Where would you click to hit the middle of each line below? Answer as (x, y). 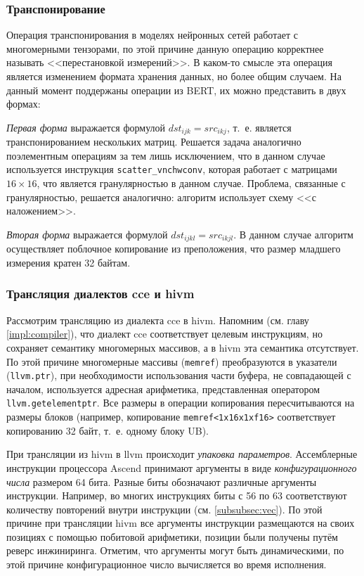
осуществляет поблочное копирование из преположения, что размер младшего (174, 249)
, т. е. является (259, 127)
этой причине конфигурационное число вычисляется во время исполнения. (167, 564)
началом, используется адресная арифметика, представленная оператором (163, 389)
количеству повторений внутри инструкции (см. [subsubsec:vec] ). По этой (164, 509)
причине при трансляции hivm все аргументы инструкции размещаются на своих (181, 523)
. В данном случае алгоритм (293, 234)
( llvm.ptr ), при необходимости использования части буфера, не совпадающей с (179, 375)
